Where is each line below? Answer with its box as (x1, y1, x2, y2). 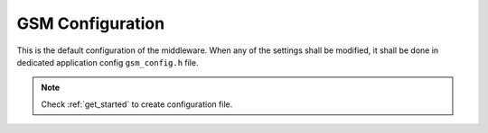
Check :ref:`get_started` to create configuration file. (41, 99, 233, 110)
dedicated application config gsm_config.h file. (16, 57, 199, 67)
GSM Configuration (16, 13, 165, 33)
